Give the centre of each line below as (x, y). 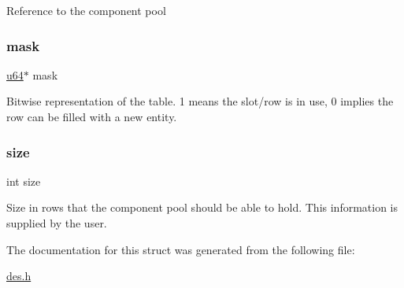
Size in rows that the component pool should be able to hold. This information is (202, 207)
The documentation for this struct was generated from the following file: (181, 249)
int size (24, 181)
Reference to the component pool (86, 10)
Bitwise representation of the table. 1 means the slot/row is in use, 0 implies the (200, 101)
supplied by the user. (57, 223)
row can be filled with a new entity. (92, 116)
